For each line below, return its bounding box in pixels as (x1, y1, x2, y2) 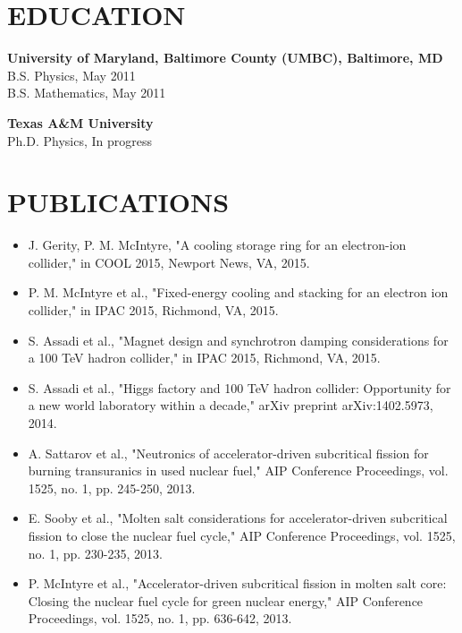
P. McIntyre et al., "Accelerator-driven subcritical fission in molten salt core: (28, 574, 447, 593)
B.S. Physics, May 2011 (7, 65, 136, 84)
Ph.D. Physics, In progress (7, 131, 152, 150)
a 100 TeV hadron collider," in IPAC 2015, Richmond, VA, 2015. (28, 348, 381, 367)
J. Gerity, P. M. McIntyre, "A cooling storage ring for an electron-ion (28, 235, 407, 254)
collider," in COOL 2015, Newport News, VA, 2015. (28, 252, 310, 271)
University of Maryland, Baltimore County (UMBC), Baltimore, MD (7, 48, 443, 67)
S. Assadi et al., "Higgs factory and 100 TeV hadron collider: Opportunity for (28, 378, 451, 397)
